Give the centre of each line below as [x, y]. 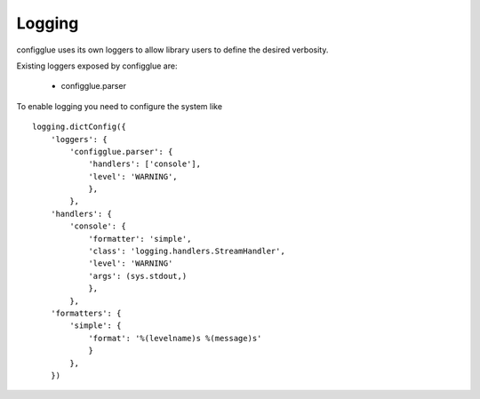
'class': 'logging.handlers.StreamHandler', [187, 251]
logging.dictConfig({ [79, 127]
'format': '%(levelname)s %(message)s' [175, 338]
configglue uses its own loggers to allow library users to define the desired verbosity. [172, 50]
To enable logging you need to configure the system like [119, 106]
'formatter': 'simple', [140, 239]
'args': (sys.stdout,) [138, 276]
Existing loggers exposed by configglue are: [97, 66]
